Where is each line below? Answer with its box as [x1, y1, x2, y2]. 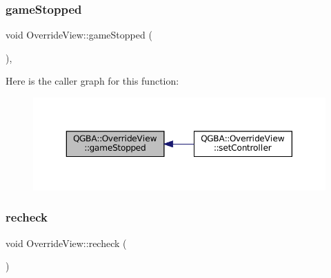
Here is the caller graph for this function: [6, 74, 179, 88]
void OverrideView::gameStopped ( [6, 28, 152, 42]
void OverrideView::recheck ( [6, 235, 127, 250]
